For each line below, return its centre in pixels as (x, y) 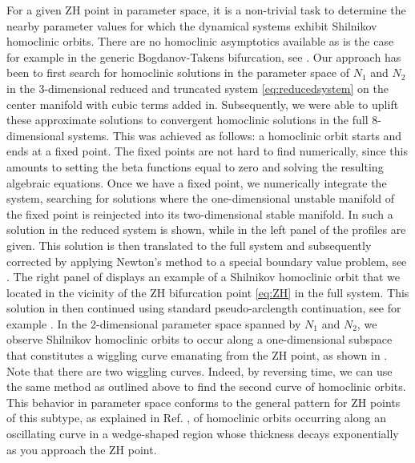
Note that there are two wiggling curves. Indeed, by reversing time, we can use (199, 370)
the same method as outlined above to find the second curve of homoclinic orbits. (206, 387)
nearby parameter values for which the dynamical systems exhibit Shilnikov (192, 25)
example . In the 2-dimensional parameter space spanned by (154, 323)
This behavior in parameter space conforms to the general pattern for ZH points (203, 402)
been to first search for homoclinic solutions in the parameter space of (178, 72)
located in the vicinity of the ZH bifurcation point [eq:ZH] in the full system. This (208, 292)
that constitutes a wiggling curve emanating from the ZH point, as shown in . (197, 355)
